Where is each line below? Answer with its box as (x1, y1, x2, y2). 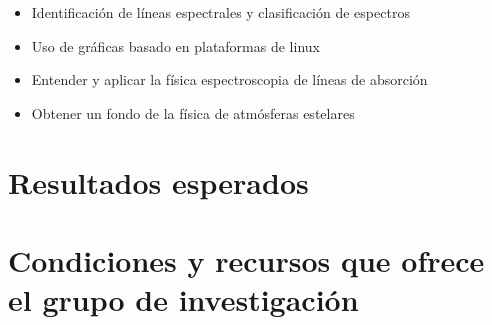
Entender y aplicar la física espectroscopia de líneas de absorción (31, 69, 428, 90)
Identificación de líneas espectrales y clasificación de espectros (31, 2, 410, 22)
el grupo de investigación (8, 279, 359, 320)
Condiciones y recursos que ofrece (8, 239, 485, 280)
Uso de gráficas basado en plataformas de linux (31, 35, 320, 56)
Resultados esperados (8, 161, 309, 202)
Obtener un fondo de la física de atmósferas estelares (31, 102, 355, 123)
